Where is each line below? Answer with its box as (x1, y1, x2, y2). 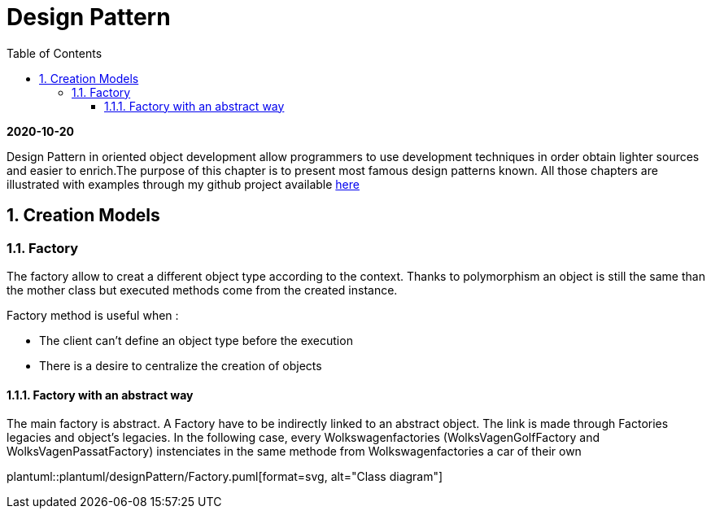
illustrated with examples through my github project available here (7, 177, 360, 191)
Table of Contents (7, 46, 103, 60)
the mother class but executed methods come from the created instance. (7, 282, 398, 297)
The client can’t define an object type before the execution (39, 333, 353, 347)
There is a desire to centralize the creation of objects (39, 358, 322, 373)
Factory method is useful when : (7, 308, 179, 322)
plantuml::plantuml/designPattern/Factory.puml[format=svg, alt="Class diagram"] (7, 469, 443, 484)
